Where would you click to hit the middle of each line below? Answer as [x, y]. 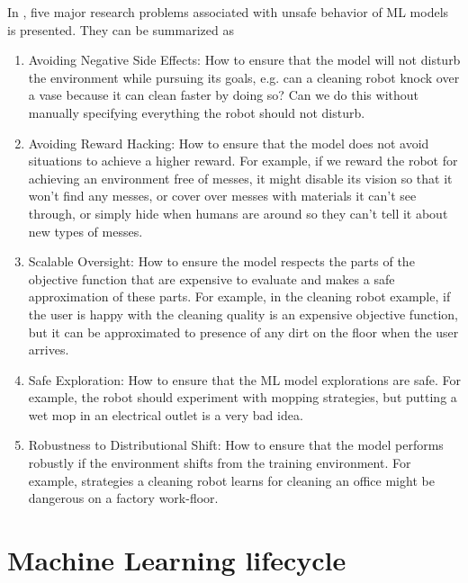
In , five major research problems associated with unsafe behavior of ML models [228, 12]
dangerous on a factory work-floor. [123, 498]
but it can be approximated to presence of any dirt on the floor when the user [243, 332]
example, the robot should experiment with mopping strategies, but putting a [243, 397]
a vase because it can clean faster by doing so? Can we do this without [223, 95]
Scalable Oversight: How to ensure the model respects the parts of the [221, 261]
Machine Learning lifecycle [177, 560]
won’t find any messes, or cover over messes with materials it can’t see [222, 196]
